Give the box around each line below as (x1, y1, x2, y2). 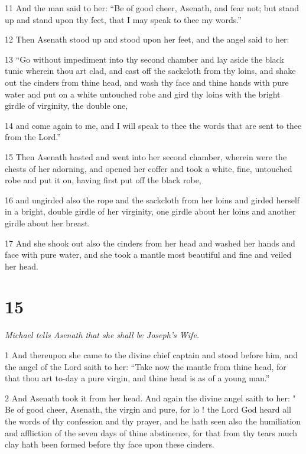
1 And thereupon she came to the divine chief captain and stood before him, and (5, 349, 298, 361)
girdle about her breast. (5, 216, 90, 229)
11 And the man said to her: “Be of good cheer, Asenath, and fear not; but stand (5, 2, 299, 14)
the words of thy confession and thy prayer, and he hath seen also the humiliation (5, 414, 301, 427)
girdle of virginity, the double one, (5, 99, 128, 112)
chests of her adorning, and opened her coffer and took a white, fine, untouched (5, 162, 292, 174)
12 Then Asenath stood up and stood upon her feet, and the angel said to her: (5, 33, 289, 46)
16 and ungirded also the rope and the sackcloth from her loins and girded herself (5, 193, 300, 206)
